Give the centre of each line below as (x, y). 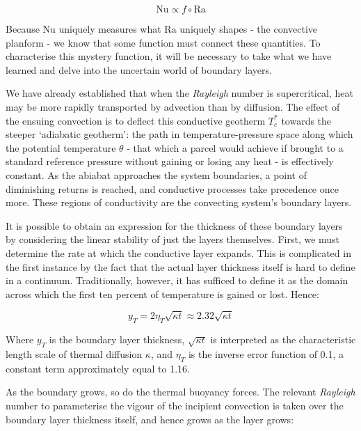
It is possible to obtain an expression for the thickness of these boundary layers (174, 225)
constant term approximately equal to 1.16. (98, 368)
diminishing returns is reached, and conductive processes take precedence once (172, 188)
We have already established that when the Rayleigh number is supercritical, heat (179, 93)
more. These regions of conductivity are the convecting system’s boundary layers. (179, 202)
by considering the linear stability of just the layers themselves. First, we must (173, 239)
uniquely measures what (110, 29)
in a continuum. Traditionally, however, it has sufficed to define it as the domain (177, 280)
